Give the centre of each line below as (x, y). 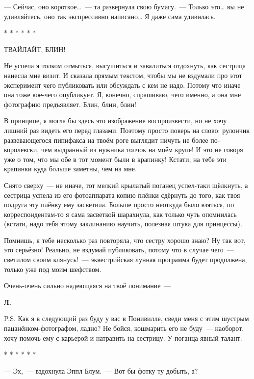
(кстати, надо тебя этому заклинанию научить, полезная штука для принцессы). (123, 224)
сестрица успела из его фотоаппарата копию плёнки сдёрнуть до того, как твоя (122, 195)
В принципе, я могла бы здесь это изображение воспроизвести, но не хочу (115, 121)
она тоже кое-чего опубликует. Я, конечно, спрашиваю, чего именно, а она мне (123, 95)
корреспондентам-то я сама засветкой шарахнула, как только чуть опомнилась (120, 214)
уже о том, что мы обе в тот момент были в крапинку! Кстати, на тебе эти (115, 159)
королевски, (22, 149)
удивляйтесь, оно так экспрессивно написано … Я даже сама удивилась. (110, 16)
